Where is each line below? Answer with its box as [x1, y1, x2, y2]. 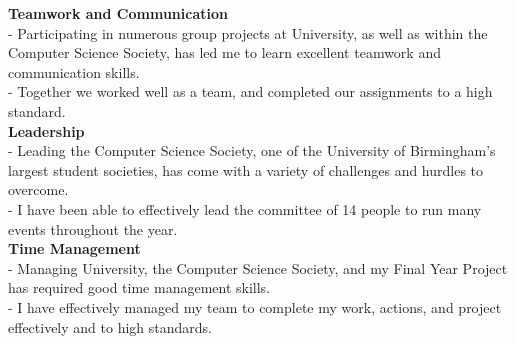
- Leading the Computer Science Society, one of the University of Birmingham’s [8, 140, 496, 161]
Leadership [8, 120, 85, 141]
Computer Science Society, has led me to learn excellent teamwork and [8, 42, 441, 63]
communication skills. [8, 61, 140, 82]
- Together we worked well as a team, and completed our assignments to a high [8, 81, 493, 102]
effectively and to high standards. [8, 316, 212, 337]
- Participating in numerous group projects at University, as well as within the [8, 22, 488, 43]
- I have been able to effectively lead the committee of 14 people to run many [8, 198, 482, 219]
